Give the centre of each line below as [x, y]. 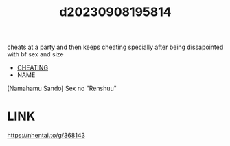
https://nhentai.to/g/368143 [46, 136]
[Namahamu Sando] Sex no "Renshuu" [62, 88]
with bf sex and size [35, 54]
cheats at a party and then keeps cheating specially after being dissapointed [115, 47]
